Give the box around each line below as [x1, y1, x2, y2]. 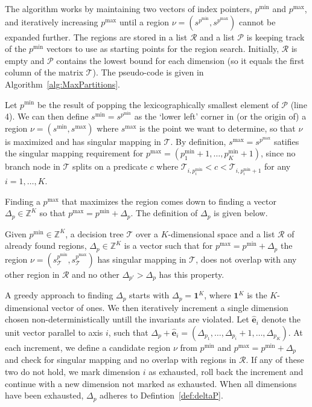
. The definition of [130, 207, 198, 219]
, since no [260, 147, 296, 159]
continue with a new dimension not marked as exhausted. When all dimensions [5, 377, 297, 389]
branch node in [5, 160, 60, 173]
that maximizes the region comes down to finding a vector [62, 194, 276, 207]
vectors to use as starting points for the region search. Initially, [46, 42, 279, 55]
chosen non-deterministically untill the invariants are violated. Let [5, 313, 249, 325]
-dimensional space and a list [168, 227, 275, 240]
